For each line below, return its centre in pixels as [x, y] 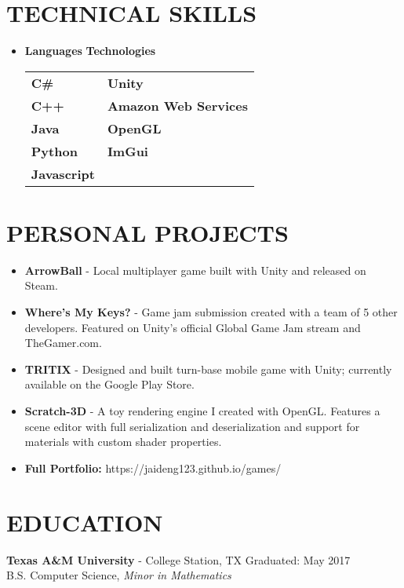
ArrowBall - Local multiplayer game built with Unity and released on [195, 270]
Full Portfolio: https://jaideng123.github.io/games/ [153, 467]
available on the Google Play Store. [109, 384]
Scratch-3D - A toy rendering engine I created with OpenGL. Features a [202, 411]
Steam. [41, 285]
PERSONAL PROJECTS [147, 232]
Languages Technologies [90, 51]
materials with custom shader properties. [123, 442]
